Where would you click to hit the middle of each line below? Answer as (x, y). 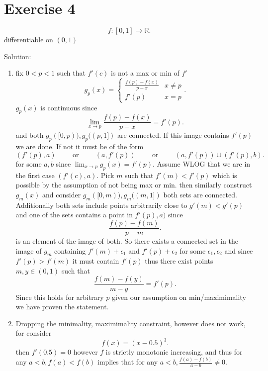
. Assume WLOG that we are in (202, 163)
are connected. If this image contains (173, 135)
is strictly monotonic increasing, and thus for (174, 352)
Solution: (18, 56)
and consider (62, 194)
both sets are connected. (200, 194)
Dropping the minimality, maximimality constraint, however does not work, (131, 323)
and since (239, 250)
